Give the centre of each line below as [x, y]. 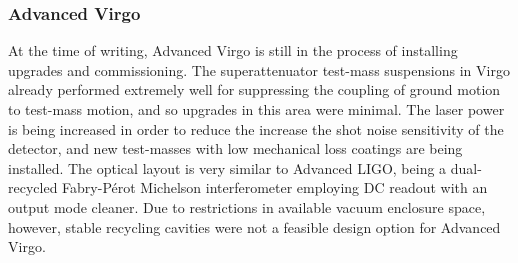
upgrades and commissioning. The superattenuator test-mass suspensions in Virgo [259, 69]
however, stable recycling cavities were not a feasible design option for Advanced [254, 226]
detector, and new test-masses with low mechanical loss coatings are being [235, 148]
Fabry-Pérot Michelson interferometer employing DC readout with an [275, 187]
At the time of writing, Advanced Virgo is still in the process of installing [233, 50]
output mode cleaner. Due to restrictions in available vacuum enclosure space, [247, 206]
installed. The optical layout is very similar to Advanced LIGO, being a [227, 167]
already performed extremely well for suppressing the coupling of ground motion [254, 89]
